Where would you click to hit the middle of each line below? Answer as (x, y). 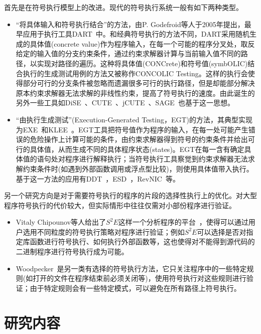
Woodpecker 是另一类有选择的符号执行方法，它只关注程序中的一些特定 (131, 268)
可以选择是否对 (222, 231)
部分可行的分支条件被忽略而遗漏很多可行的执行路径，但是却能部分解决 (139, 83)
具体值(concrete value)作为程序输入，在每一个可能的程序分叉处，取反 (142, 43)
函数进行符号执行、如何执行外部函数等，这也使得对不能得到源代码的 (142, 241)
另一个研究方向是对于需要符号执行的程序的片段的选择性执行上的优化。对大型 (130, 195)
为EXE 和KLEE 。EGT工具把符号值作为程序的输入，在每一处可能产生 (132, 129)
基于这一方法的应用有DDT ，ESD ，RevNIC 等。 (98, 178)
